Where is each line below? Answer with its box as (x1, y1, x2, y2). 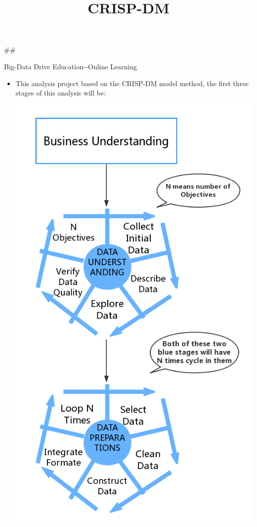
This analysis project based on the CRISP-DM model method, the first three (15, 78, 249, 88)
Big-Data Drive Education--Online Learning (4, 61, 137, 71)
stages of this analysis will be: (15, 88, 106, 98)
